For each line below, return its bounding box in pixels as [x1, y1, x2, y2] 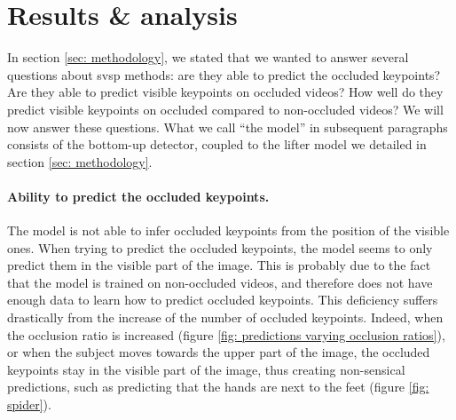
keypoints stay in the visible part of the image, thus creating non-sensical [7, 360, 405, 378]
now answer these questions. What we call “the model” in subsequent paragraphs [7, 117, 448, 136]
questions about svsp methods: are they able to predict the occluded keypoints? [7, 65, 441, 83]
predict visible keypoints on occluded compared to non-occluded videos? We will [7, 99, 444, 118]
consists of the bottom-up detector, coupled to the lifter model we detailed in [7, 135, 427, 154]
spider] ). [7, 395, 51, 414]
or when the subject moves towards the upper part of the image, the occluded [7, 343, 430, 361]
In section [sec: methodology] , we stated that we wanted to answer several [7, 48, 409, 67]
